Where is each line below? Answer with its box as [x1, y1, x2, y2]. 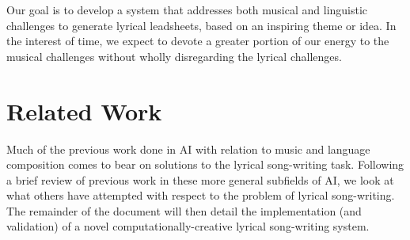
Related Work [6, 94, 162, 127]
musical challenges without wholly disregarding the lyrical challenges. [6, 48, 342, 64]
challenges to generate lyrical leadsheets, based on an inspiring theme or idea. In [6, 17, 397, 33]
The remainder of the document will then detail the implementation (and [6, 202, 362, 219]
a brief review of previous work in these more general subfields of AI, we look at [6, 171, 394, 188]
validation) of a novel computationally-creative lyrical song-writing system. [6, 218, 370, 234]
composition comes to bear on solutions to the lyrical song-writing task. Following [6, 156, 404, 173]
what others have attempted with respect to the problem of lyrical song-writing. [6, 187, 395, 204]
